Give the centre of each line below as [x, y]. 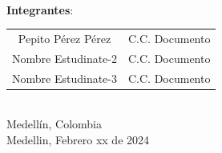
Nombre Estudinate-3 [65, 78]
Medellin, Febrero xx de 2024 [78, 139]
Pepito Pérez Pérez [65, 38]
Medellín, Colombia [54, 124]
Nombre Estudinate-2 [65, 58]
